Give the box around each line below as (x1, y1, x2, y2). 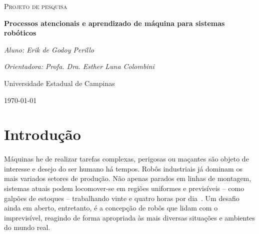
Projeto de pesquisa (4, 1, 67, 11)
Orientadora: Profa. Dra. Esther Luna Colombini (4, 61, 154, 71)
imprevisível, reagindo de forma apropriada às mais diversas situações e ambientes (4, 212, 255, 222)
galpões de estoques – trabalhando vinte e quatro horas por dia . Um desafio (4, 192, 239, 203)
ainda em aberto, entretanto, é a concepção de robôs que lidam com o (4, 202, 218, 213)
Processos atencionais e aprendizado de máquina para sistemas (4, 17, 225, 28)
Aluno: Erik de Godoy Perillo (4, 44, 94, 54)
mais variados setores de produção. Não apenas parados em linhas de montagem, (4, 173, 251, 183)
